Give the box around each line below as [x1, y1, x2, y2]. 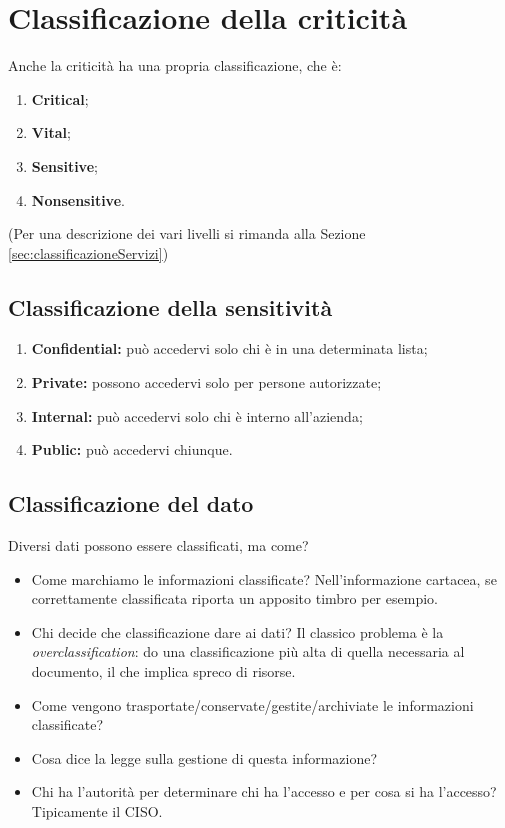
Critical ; [31, 88, 89, 109]
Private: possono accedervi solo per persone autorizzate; [31, 372, 382, 393]
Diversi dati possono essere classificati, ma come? [8, 535, 309, 556]
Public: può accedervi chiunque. [31, 439, 233, 460]
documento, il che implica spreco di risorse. [31, 661, 296, 682]
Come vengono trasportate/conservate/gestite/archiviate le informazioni [31, 694, 474, 715]
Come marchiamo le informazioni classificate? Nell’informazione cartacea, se [31, 568, 497, 589]
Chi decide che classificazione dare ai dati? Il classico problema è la [31, 621, 444, 642]
